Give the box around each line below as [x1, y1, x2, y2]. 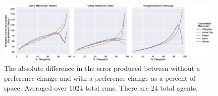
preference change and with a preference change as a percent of [4, 72, 196, 83]
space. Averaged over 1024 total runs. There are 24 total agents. [4, 82, 198, 93]
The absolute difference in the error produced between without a [4, 63, 200, 73]
